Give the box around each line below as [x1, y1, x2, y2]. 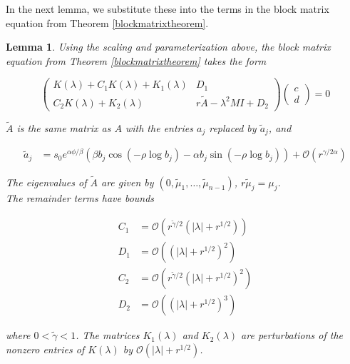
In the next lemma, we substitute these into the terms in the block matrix [6, 1, 329, 16]
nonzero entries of [6, 341, 85, 356]
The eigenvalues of [6, 174, 87, 189]
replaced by [209, 120, 257, 135]
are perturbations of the [241, 328, 344, 343]
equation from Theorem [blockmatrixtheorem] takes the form [6, 53, 267, 68]
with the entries [125, 120, 193, 135]
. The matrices [76, 328, 140, 343]
